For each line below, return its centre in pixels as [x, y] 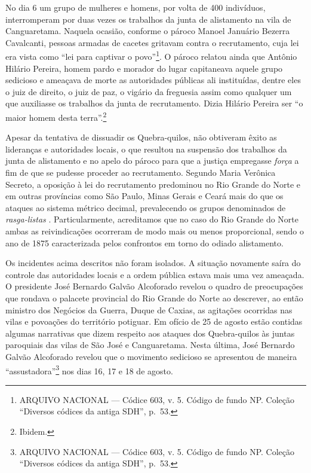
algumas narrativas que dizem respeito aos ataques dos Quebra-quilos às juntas [150, 333]
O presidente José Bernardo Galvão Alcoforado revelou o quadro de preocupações [154, 286]
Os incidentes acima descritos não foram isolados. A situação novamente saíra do [153, 263]
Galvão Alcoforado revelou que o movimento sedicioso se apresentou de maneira [151, 356]
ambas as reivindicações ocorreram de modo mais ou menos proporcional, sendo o [155, 231]
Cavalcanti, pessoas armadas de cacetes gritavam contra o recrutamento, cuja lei [152, 42]
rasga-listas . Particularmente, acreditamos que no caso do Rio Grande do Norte [152, 219]
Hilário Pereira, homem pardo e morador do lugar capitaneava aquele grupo [144, 68]
